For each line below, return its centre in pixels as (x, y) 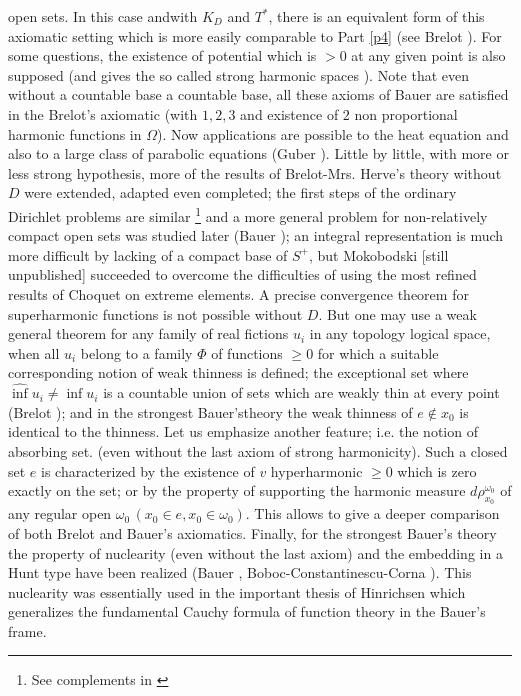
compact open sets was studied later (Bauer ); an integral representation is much (256, 235)
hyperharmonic (316, 470)
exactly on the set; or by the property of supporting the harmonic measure (237, 490)
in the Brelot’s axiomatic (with (103, 113)
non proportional (406, 113)
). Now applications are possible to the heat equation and (333, 133)
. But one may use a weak (397, 313)
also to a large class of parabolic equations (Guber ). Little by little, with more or (258, 153)
